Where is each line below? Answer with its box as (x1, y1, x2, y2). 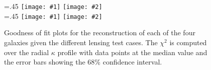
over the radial (4, 47, 49, 57)
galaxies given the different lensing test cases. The (4, 37, 158, 47)
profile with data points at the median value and (57, 47, 207, 57)
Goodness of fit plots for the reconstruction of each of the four (4, 27, 195, 38)
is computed (169, 37, 207, 47)
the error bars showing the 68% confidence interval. (4, 57, 162, 67)
